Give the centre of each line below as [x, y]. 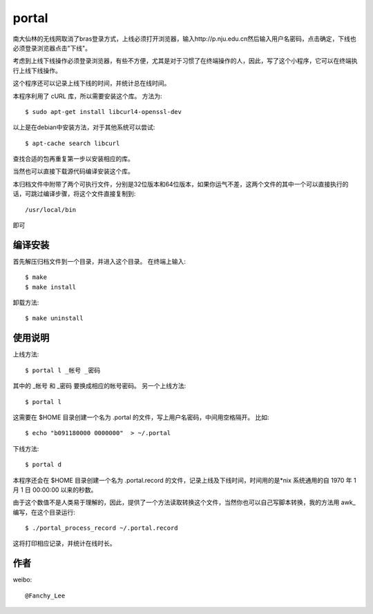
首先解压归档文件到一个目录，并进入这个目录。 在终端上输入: [99, 261]
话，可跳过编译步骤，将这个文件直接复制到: [74, 194]
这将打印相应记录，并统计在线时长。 [64, 544]
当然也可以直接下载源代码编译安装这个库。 [73, 171]
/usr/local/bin [51, 210]
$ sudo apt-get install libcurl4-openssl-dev [104, 112]
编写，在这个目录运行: [44, 512]
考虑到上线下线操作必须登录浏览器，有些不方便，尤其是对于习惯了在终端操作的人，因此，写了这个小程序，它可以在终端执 [185, 61]
